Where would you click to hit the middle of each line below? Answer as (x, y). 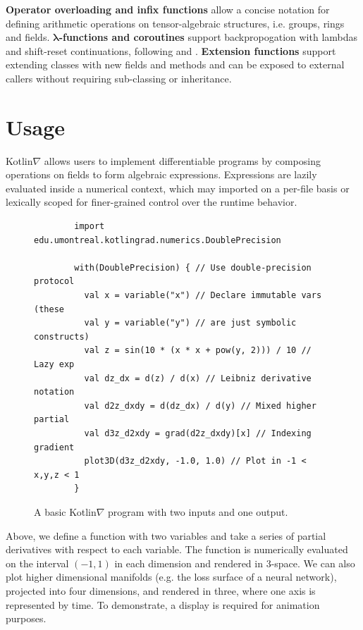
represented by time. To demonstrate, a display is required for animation (163, 604)
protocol (54, 282)
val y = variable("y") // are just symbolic (190, 323)
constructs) (62, 336)
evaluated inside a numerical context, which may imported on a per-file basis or (178, 188)
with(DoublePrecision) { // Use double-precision (193, 267)
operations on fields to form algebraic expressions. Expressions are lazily (161, 174)
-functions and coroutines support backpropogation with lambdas (208, 37)
